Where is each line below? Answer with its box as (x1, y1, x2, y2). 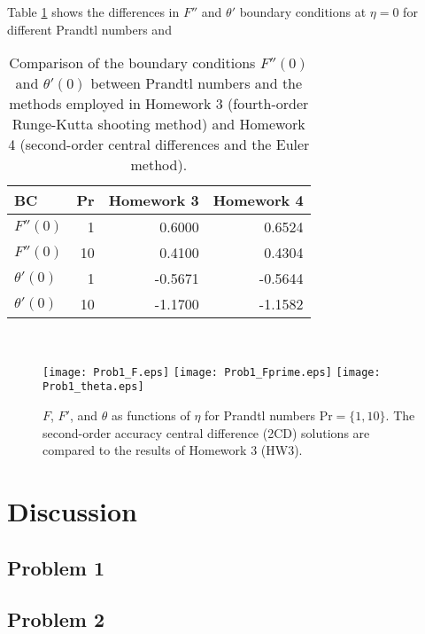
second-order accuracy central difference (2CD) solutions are (42, 423, 370, 442)
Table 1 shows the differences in (7, 3, 180, 20)
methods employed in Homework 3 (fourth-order (9, 93, 309, 114)
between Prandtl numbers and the (90, 73, 303, 94)
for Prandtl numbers (205, 406, 315, 425)
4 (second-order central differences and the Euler (8, 134, 310, 155)
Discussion (7, 493, 137, 529)
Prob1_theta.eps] (42, 380, 144, 394)
